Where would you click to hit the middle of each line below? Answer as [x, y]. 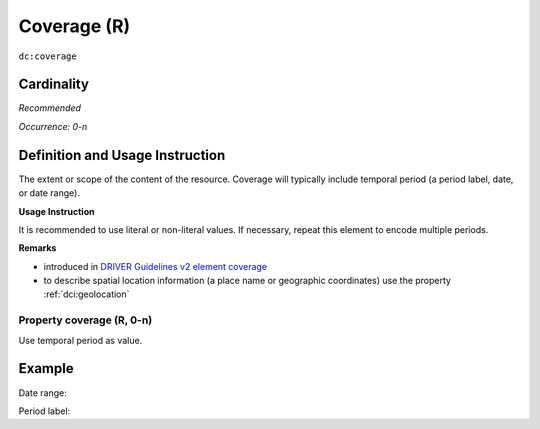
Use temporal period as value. [80, 340]
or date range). [49, 193]
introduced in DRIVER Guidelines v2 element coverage [155, 266]
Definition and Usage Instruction [122, 155]
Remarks [37, 248]
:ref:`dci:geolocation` [86, 294]
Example [46, 368]
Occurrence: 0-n [53, 126]
